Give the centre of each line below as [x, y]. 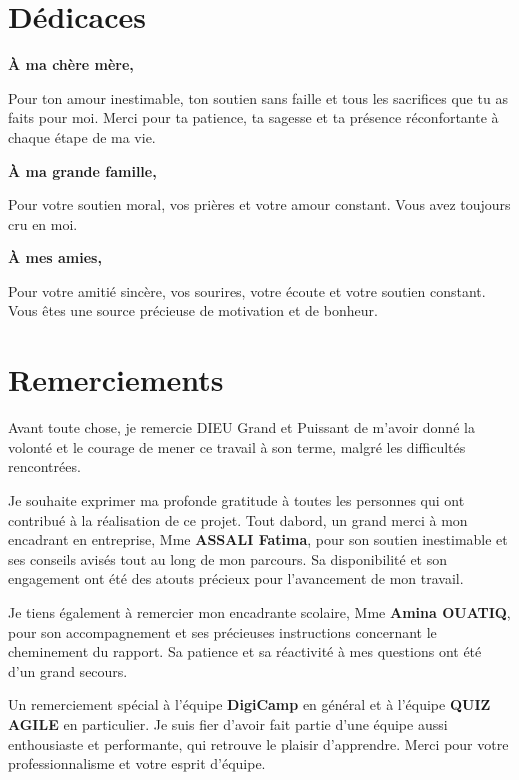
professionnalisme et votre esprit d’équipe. [137, 763]
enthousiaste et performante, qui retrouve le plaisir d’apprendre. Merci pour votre [258, 743]
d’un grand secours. [68, 670]
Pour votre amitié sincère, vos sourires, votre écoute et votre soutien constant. [247, 290]
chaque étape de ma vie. [82, 136]
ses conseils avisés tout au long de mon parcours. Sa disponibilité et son [228, 558]
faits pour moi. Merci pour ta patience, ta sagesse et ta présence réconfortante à [253, 117]
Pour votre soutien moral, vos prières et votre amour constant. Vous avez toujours [259, 204]
